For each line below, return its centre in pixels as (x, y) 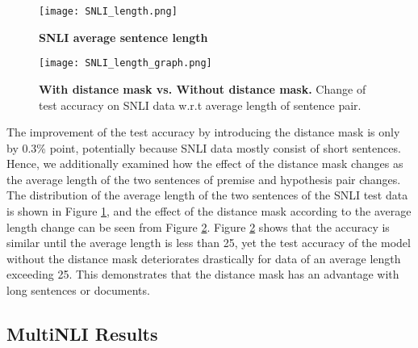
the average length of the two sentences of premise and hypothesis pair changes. (204, 179)
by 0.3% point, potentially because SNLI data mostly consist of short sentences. (204, 147)
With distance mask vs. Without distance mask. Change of (203, 88)
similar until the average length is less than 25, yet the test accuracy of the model (209, 243)
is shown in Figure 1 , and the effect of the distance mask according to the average (209, 211)
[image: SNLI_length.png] (108, 11)
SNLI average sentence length (123, 37)
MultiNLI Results (82, 334)
